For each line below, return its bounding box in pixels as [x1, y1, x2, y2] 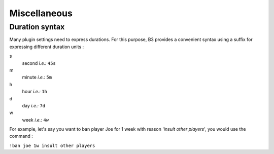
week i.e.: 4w [22, 117, 49, 123]
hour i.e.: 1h [22, 89, 48, 95]
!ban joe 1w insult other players [9, 142, 95, 148]
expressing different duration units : [9, 44, 84, 50]
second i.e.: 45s [22, 60, 56, 66]
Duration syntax [9, 22, 65, 31]
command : [9, 133, 33, 139]
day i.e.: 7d [22, 102, 46, 108]
